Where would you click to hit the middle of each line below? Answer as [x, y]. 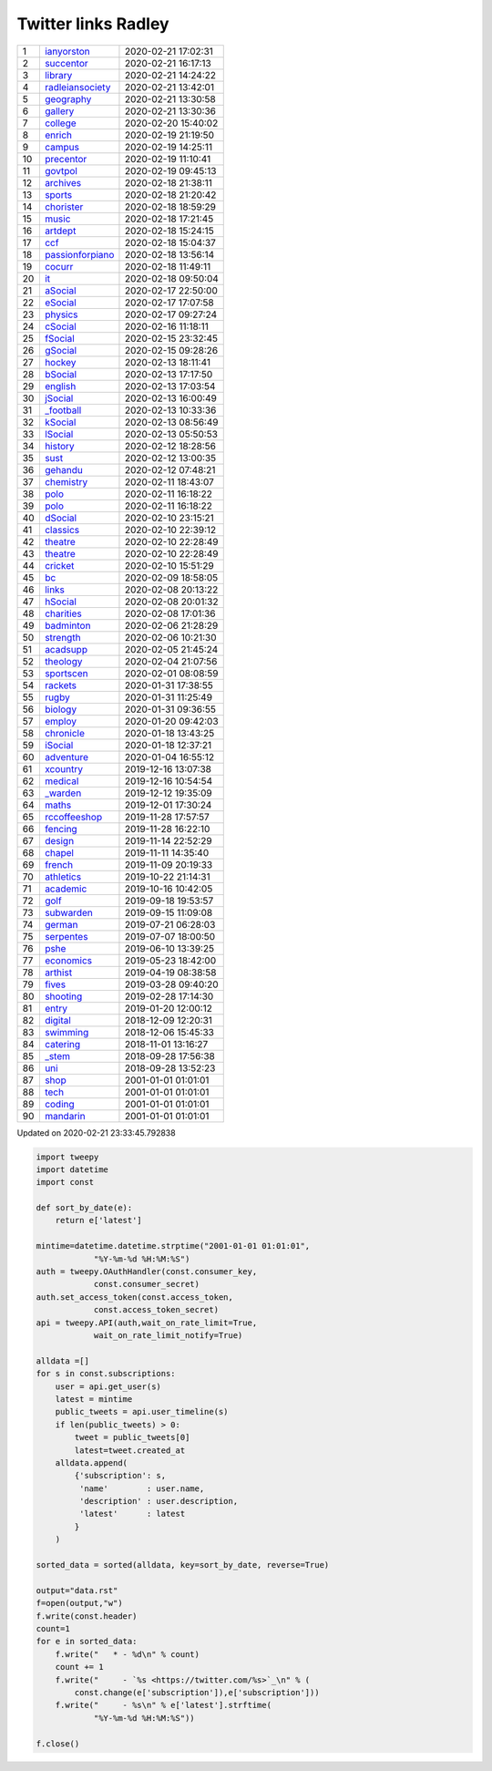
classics [62, 530]
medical [61, 781]
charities [63, 613]
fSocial [59, 338]
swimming [67, 1032]
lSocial [59, 434]
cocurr [59, 266]
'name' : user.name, [142, 1488]
